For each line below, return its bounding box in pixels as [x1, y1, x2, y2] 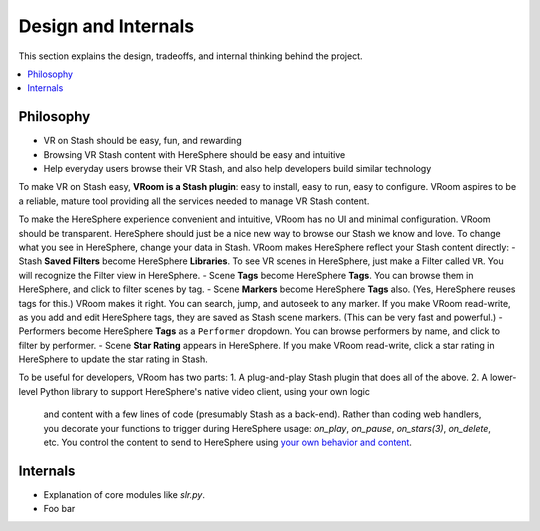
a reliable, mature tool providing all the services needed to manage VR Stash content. [18, 195, 370, 207]
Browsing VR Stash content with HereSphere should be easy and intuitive [43, 148, 346, 160]
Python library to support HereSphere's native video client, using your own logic [40, 385, 370, 397]
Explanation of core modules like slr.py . [43, 488, 205, 500]
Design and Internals [18, 15, 195, 37]
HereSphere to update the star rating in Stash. [18, 353, 209, 365]
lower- [490, 371, 517, 384]
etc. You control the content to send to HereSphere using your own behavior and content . [43, 436, 412, 449]
